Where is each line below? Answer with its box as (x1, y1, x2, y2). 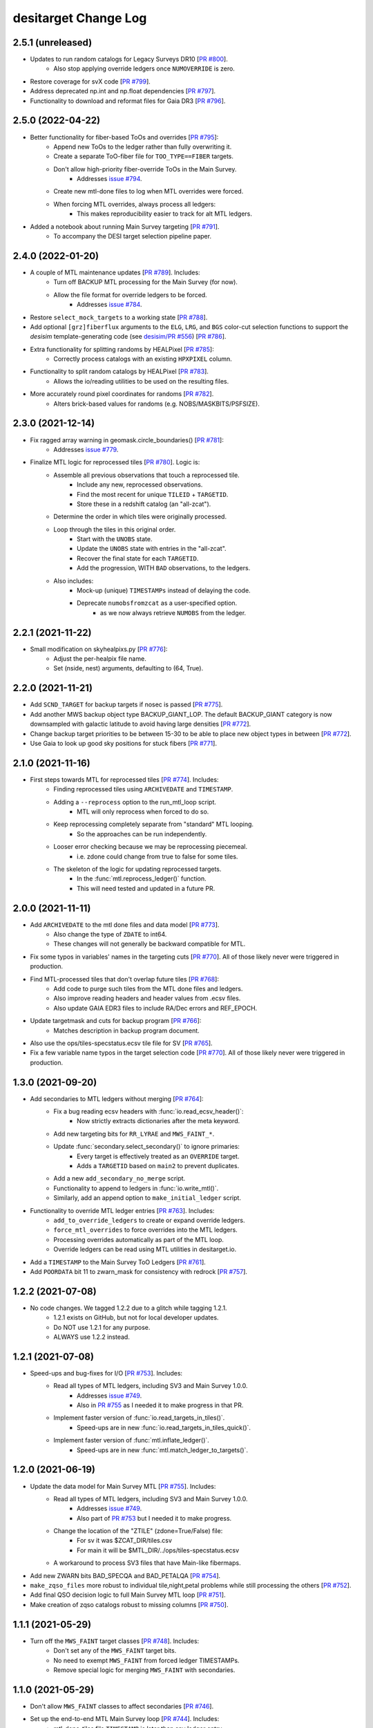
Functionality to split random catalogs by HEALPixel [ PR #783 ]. (30, 367, 209, 376)
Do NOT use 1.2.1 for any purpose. (53, 1323, 151, 1331)
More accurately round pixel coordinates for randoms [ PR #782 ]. (30, 390, 214, 398)
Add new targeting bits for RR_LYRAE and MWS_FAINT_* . (53, 1129, 215, 1138)
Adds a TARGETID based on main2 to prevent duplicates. (77, 1162, 240, 1170)
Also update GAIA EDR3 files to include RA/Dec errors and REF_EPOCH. (53, 1004, 258, 1012)
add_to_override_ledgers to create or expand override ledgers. (53, 1216, 245, 1224)
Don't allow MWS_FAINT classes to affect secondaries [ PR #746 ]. (30, 1702, 214, 1710)
